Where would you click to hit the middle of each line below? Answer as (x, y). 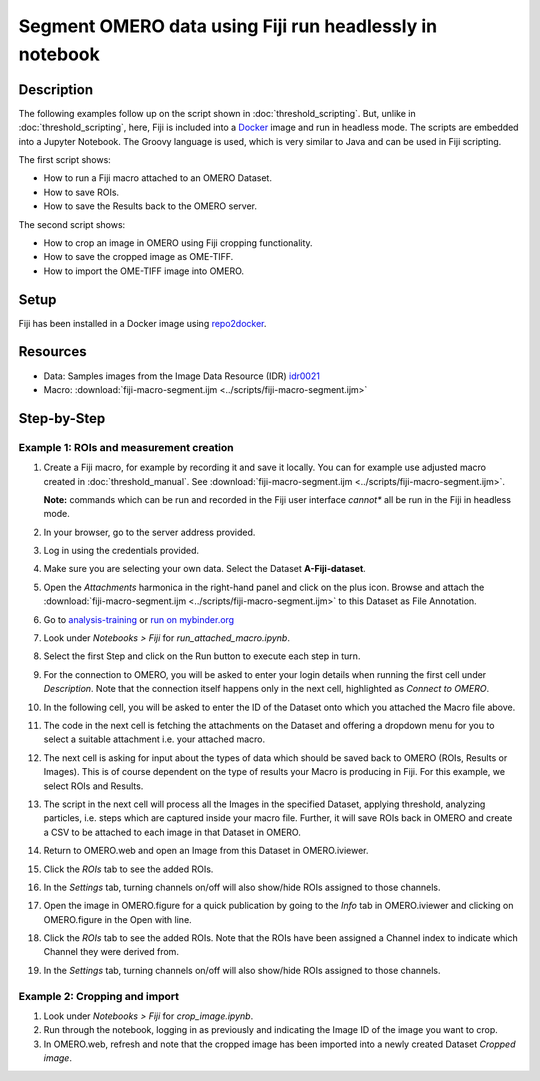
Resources (52, 351)
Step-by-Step (62, 418)
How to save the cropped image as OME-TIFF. (138, 257)
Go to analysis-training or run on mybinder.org (139, 619)
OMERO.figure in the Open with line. (117, 919)
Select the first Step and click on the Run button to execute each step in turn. (202, 656)
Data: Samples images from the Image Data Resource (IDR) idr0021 (181, 376)
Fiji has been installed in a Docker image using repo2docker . (142, 323)
